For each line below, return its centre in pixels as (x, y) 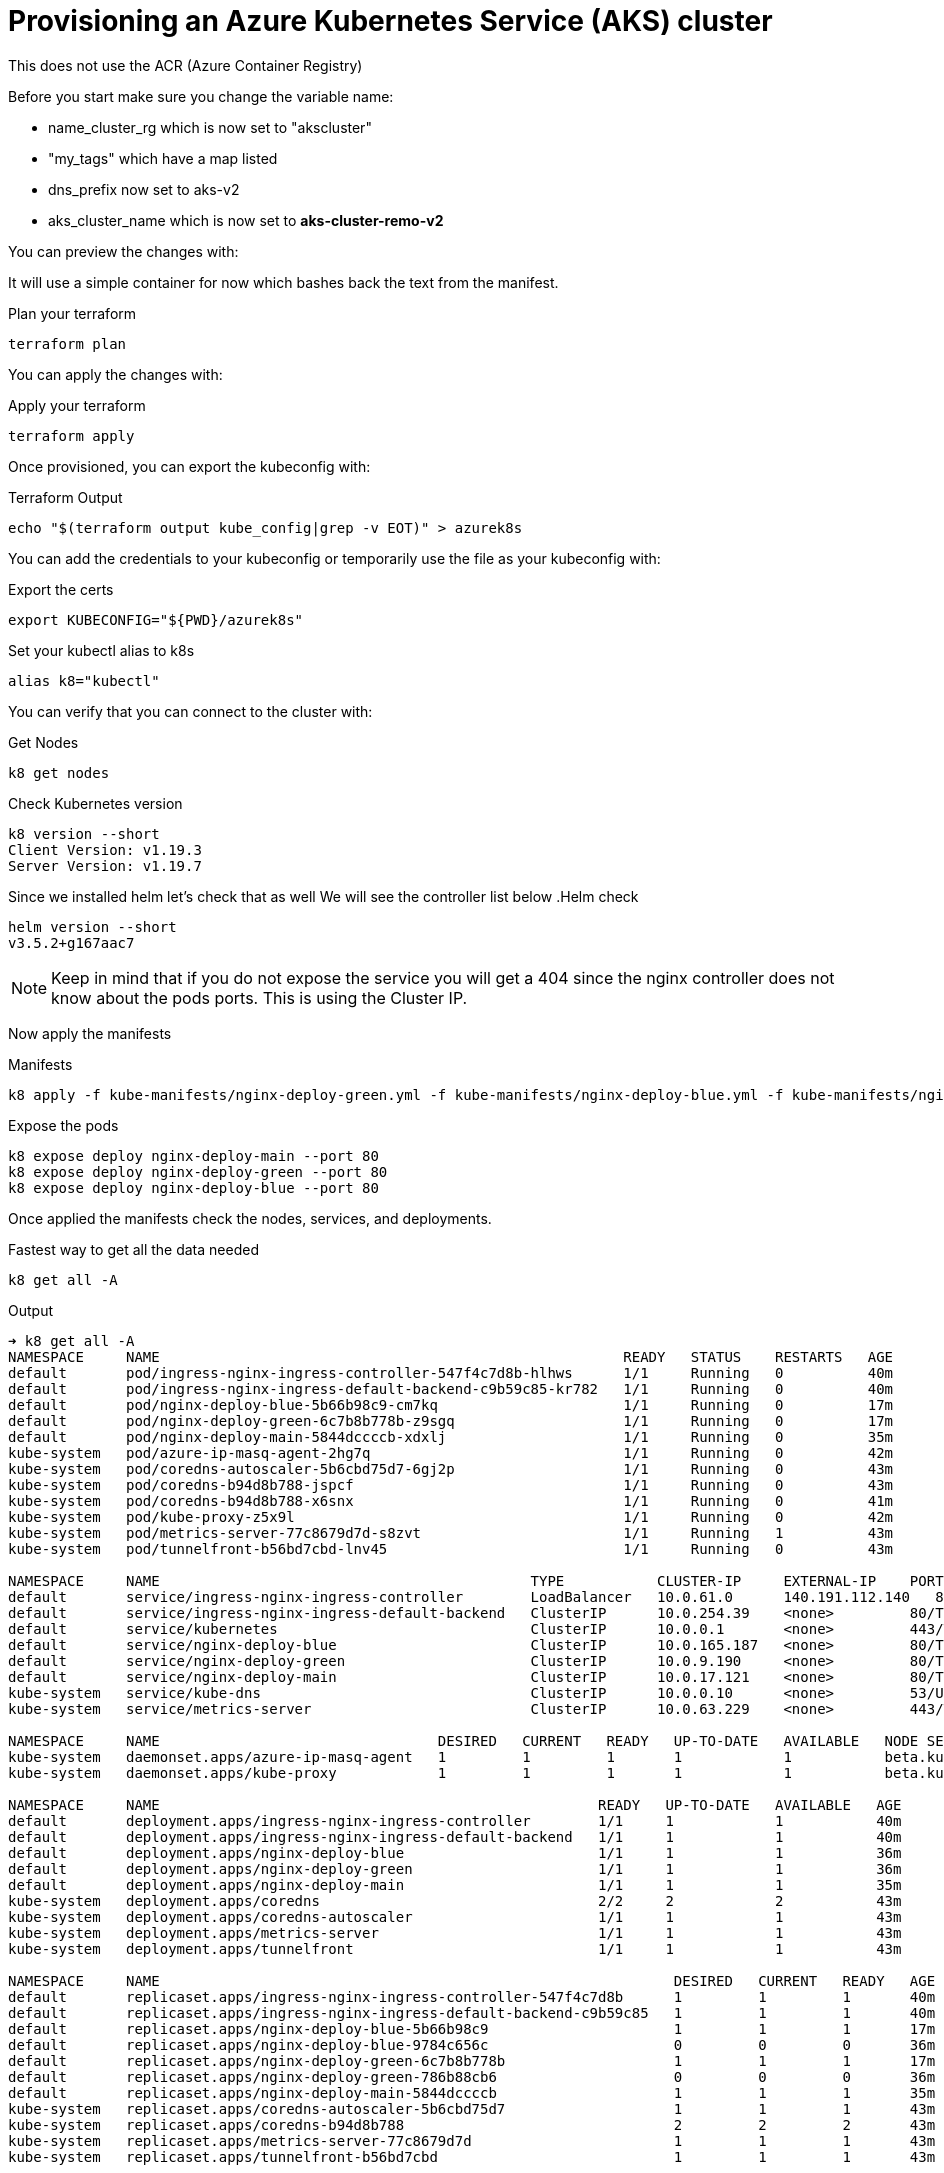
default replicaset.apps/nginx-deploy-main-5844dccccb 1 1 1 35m (472, 2092)
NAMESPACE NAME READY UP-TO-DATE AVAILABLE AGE (455, 1804)
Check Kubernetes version (95, 803)
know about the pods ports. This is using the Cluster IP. (259, 997)
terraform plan (67, 343)
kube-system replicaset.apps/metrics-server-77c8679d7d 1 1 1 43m (472, 2140)
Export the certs (61, 589)
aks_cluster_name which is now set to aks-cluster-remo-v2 (246, 220)
